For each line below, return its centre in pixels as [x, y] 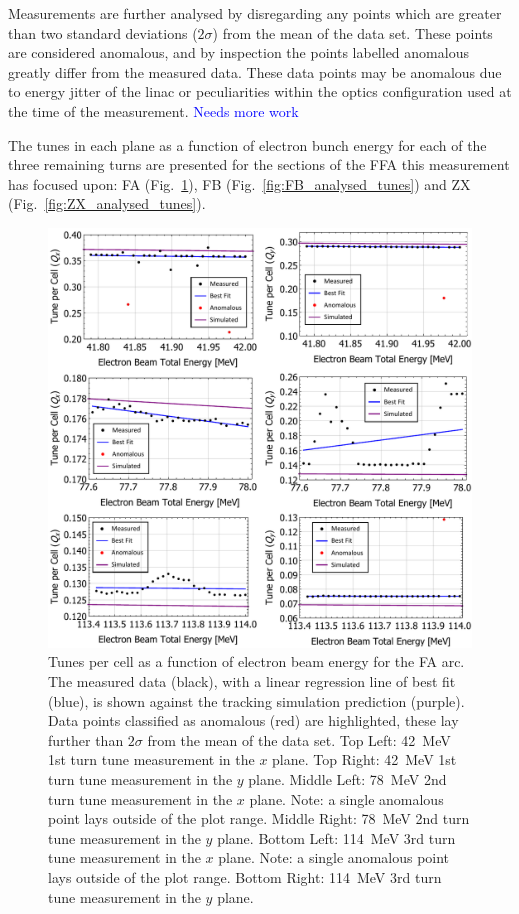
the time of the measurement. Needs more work [153, 110]
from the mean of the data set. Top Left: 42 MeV [299, 739]
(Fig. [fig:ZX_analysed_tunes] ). [107, 203]
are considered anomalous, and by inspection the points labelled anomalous [238, 52]
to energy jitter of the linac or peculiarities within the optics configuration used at [260, 91]
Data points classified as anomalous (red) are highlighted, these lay [253, 720]
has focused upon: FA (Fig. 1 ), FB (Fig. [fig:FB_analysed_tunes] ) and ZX [239, 183]
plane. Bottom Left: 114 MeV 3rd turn [336, 837]
